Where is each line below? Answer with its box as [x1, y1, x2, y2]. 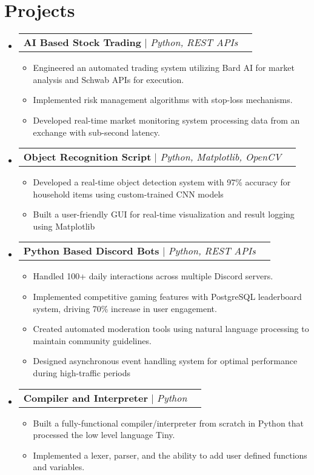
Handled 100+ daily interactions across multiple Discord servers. [33, 270, 273, 282]
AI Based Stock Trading [23, 35, 142, 50]
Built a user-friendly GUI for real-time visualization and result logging [33, 208, 295, 221]
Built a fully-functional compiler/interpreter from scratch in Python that [33, 416, 304, 429]
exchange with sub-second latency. [33, 125, 160, 138]
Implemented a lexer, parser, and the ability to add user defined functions [33, 448, 307, 461]
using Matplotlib [33, 219, 95, 232]
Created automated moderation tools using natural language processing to [33, 322, 309, 335]
